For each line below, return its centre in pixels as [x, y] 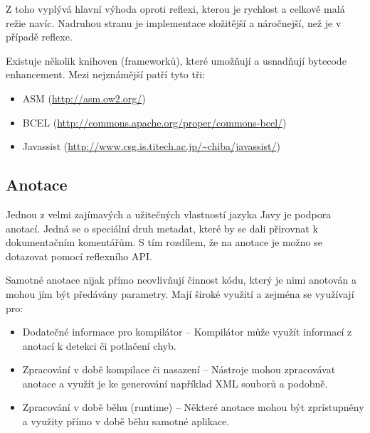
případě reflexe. [39, 37]
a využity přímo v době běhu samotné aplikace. [126, 421]
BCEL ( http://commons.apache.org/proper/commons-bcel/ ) [154, 122]
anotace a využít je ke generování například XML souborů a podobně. [175, 383]
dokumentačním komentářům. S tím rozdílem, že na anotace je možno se [164, 242]
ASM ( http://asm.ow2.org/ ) [84, 98]
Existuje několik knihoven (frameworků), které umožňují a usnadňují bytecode [176, 60]
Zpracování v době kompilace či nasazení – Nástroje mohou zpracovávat [179, 369]
